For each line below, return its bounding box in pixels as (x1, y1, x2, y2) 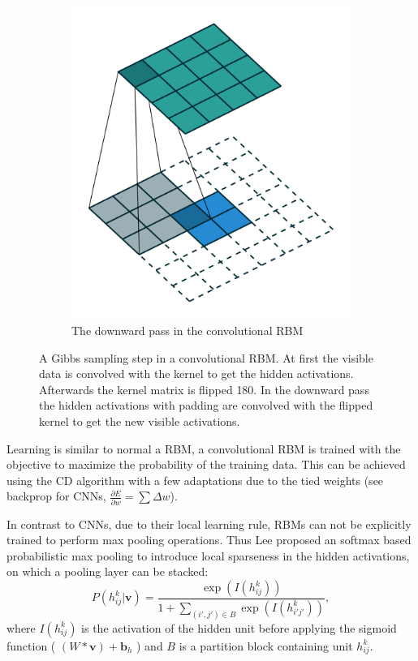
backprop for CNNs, (6, 487, 106, 504)
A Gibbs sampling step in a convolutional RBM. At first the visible (39, 349, 373, 366)
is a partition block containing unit (179, 637, 353, 654)
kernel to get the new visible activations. (39, 412, 240, 429)
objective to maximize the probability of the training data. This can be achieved (6, 456, 406, 473)
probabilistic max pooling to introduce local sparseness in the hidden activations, (6, 547, 410, 564)
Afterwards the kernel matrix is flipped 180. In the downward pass (39, 380, 369, 397)
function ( (6, 637, 56, 654)
